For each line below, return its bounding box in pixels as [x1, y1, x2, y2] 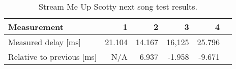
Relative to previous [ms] [8, 51, 97, 62]
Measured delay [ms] [8, 36, 81, 48]
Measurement [8, 21, 64, 32]
